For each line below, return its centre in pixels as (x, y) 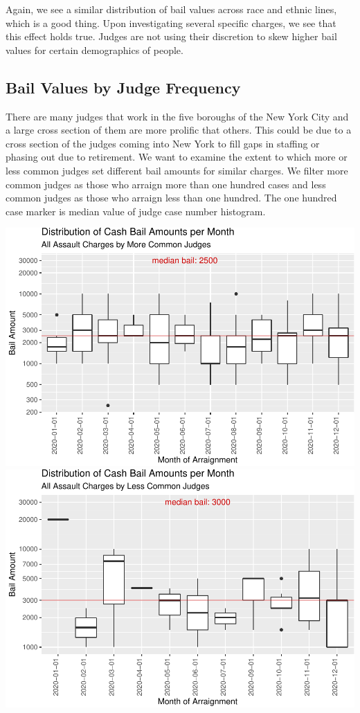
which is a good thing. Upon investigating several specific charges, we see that (171, 22)
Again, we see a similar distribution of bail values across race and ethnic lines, (171, 9)
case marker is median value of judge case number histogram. (136, 211)
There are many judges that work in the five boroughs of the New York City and (177, 116)
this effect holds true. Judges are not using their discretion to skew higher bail (171, 36)
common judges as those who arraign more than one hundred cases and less (166, 184)
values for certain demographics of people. (94, 49)
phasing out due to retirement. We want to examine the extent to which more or (177, 157)
